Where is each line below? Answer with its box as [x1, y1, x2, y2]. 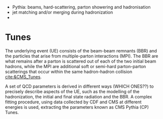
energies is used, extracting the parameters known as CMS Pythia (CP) [5, 104, 149, 110]
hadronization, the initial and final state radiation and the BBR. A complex [5, 94, 152, 99]
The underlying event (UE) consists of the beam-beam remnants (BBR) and [5, 48, 157, 53]
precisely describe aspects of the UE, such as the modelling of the [5, 88, 140, 95]
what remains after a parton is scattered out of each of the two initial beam [5, 58, 156, 64]
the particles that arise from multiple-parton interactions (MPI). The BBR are [5, 53, 159, 59]
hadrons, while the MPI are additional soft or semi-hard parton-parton [5, 63, 146, 69]
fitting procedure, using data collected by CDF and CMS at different [5, 99, 142, 105]
